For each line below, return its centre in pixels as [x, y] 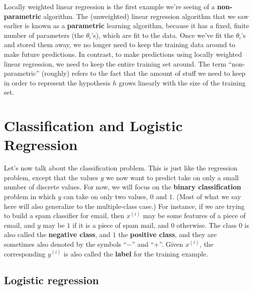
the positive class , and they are [168, 234]
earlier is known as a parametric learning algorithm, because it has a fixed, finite [127, 26]
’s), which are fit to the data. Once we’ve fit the [163, 35]
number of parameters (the [44, 35]
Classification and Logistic [93, 126]
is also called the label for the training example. [136, 253]
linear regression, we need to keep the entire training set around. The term [115, 63]
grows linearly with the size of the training [182, 82]
